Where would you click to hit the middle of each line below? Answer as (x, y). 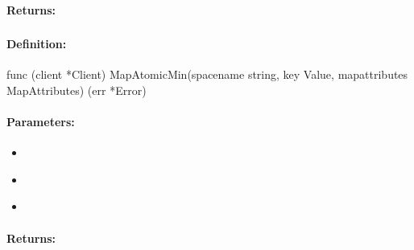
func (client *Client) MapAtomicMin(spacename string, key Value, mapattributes (207, 74)
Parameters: (41, 122)
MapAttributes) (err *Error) (77, 90)
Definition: (37, 44)
